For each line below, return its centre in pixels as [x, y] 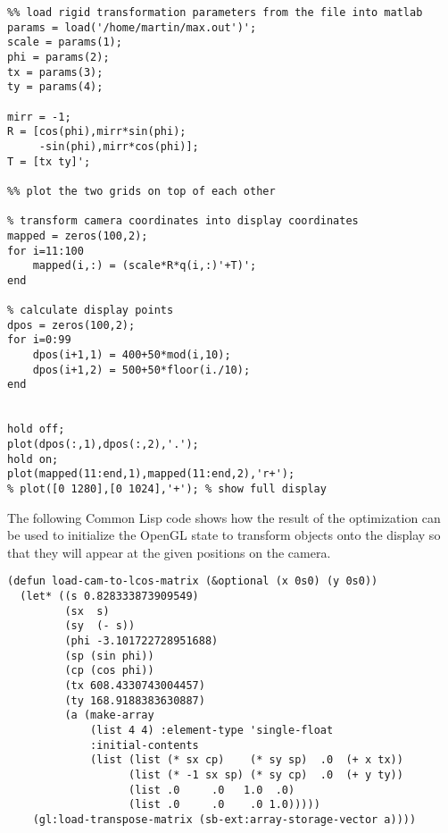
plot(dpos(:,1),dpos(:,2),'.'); [103, 445]
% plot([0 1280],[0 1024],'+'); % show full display [167, 489]
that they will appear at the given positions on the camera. [169, 552]
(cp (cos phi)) [109, 671]
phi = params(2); [58, 57]
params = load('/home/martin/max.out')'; [132, 27]
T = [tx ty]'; [49, 161]
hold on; [33, 459]
